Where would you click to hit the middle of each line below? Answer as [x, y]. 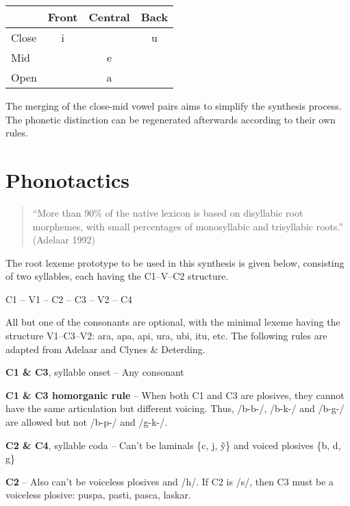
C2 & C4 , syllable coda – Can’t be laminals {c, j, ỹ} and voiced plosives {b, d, [173, 445]
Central [109, 17]
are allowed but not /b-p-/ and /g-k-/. [87, 422]
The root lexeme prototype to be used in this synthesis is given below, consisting [175, 262]
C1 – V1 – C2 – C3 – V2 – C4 [69, 299]
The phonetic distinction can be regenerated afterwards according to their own [171, 119]
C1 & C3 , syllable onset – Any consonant [95, 372]
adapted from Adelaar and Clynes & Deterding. [105, 349]
